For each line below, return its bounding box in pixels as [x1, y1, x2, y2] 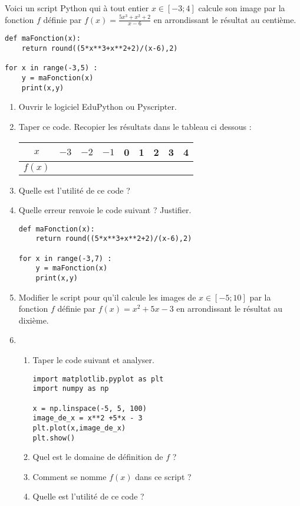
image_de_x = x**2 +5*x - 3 [32, 414, 143, 423]
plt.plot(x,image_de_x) [32, 423, 126, 432]
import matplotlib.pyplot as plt [32, 374, 164, 383]
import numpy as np [32, 384, 109, 393]
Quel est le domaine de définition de [32, 450, 163, 463]
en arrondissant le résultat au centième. [153, 13, 296, 25]
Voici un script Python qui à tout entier [5, 2, 149, 14]
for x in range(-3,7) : [18, 254, 112, 263]
